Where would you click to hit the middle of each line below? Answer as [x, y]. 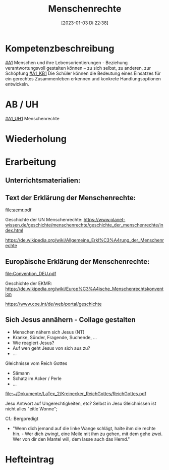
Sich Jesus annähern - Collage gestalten [71, 320]
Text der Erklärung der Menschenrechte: [71, 198]
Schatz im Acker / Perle [37, 378]
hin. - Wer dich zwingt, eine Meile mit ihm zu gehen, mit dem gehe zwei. [88, 434]
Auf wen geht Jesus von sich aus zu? [51, 348]
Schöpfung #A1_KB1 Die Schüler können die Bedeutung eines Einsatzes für [83, 73]
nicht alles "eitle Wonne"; [32, 409]
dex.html [14, 230]
